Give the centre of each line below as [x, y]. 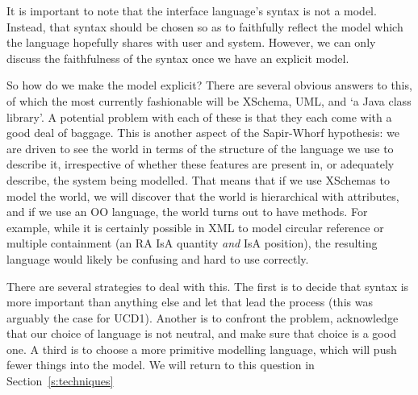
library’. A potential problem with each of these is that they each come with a [199, 116]
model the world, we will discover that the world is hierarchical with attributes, [203, 195]
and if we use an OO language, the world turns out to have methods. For [187, 212]
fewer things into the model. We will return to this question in [161, 365]
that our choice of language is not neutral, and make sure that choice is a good [201, 333]
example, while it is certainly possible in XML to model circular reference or [195, 227]
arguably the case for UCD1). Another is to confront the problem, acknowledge [203, 317]
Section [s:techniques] [60, 381]
